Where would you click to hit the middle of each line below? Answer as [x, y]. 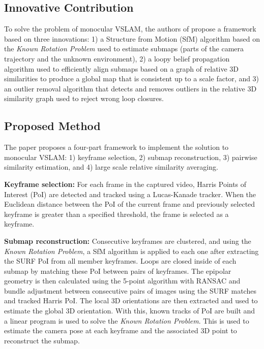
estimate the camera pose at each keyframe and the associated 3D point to [121, 330]
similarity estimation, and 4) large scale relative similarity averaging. [111, 167]
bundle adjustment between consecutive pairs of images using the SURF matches [130, 290]
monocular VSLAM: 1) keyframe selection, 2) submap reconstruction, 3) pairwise [131, 157]
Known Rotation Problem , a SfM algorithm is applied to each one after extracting [131, 251]
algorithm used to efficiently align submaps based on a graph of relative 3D [122, 68]
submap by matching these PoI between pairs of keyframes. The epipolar [118, 271]
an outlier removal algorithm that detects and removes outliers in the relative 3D [130, 88]
